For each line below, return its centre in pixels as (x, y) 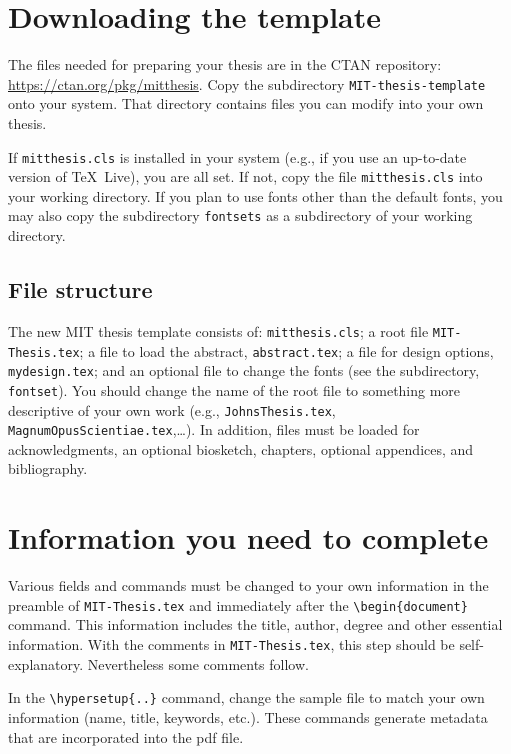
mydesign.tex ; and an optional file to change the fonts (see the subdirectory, (244, 370)
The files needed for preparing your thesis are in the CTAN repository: (225, 64)
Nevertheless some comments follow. (198, 663)
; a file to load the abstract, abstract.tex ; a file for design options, (286, 350)
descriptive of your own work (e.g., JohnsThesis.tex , (172, 409)
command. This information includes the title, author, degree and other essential (255, 624)
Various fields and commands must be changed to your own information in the (248, 585)
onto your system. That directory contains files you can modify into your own (246, 103)
